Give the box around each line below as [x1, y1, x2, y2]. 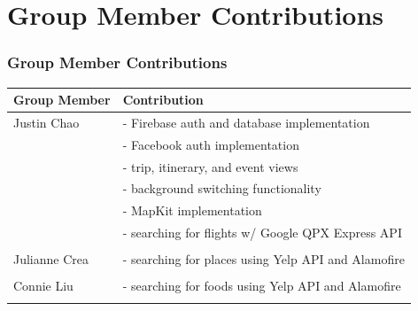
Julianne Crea [13, 250, 89, 268]
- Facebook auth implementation [122, 135, 299, 153]
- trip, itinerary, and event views [122, 157, 298, 175]
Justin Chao [13, 113, 80, 131]
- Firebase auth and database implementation [122, 113, 370, 131]
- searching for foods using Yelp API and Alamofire [122, 276, 401, 295]
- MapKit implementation [122, 201, 262, 220]
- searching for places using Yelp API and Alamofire [122, 250, 405, 268]
